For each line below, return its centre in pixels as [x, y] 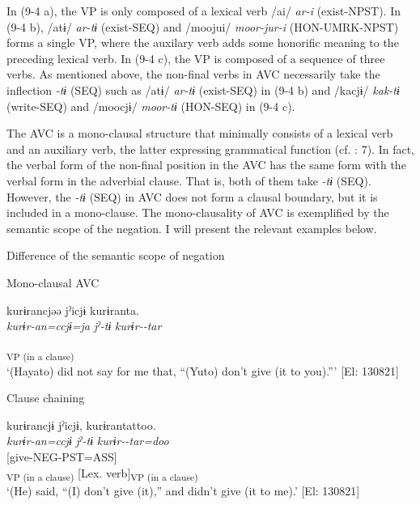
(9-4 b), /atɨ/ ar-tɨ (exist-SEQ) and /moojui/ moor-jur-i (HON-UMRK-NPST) [203, 26]
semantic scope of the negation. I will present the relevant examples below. [192, 228]
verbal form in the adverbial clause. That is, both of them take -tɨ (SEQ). [189, 180]
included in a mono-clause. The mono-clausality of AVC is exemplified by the [198, 212]
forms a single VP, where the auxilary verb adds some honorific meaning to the [203, 42]
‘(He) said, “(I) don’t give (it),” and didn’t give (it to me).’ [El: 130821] [183, 490]
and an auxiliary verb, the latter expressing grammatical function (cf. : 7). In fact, [211, 149]
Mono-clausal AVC [53, 282]
